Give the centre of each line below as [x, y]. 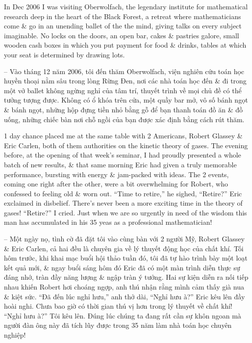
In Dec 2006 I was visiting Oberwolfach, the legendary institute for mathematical [126, 6]
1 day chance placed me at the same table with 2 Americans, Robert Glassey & [123, 136]
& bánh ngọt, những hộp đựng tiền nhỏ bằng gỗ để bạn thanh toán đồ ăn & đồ [123, 109]
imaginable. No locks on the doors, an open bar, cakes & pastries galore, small [122, 35]
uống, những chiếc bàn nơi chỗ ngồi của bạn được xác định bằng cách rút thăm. [124, 119]
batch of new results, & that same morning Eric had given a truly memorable [120, 164]
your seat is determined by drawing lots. [64, 54]
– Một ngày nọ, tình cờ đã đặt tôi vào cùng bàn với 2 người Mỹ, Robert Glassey [124, 239]
